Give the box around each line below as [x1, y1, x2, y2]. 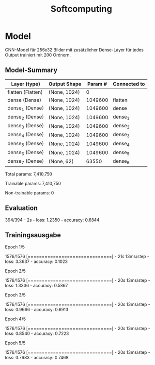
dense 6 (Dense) [7, 149, 44, 156]
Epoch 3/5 [5, 292, 26, 297]
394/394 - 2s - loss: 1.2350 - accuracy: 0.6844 [5, 217, 100, 223]
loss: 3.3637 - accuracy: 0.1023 [5, 259, 68, 264]
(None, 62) [48, 158, 74, 165]
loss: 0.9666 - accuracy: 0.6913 [5, 306, 69, 312]
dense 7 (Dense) [7, 157, 44, 166]
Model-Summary [5, 66, 58, 74]
